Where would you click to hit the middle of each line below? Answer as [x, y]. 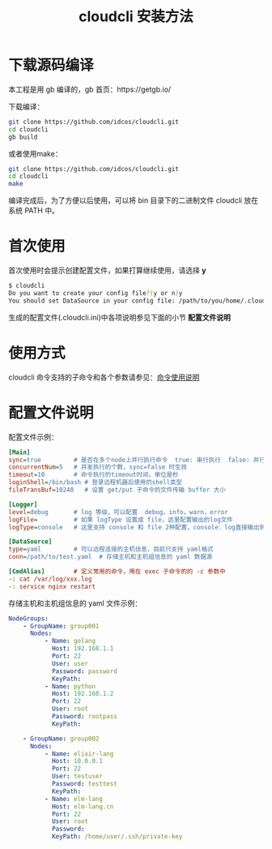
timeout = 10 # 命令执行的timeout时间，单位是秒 [94, 475]
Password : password [84, 671]
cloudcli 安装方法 [136, 17]
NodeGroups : [28, 618]
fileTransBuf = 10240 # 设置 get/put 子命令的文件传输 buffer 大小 [117, 490]
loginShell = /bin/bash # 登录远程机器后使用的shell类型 [96, 482]
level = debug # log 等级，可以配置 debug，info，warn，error [118, 512]
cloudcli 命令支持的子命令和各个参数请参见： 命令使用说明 [104, 377]
